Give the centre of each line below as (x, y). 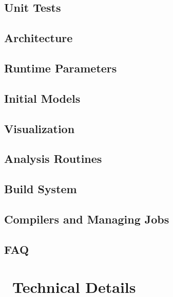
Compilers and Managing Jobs (87, 219)
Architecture (39, 38)
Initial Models (42, 98)
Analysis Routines (53, 159)
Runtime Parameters (61, 68)
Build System (41, 189)
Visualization (40, 128)
